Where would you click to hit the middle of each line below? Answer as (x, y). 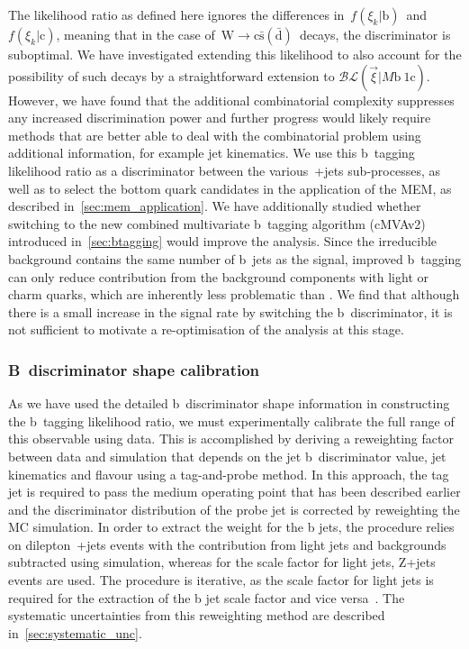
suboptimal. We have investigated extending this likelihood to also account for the (235, 54)
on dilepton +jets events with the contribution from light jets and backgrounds (227, 544)
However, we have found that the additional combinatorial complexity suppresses (231, 100)
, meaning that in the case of (135, 34)
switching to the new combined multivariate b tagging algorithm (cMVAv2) (217, 223)
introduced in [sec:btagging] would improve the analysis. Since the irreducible (223, 241)
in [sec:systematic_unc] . (75, 632)
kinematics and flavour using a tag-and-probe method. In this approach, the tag (229, 474)
